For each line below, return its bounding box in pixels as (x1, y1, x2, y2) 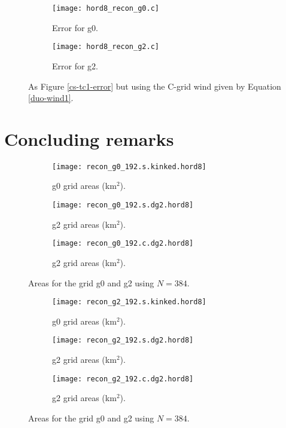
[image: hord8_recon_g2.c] (52, 42, 159, 51)
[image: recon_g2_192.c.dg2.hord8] (52, 374, 194, 383)
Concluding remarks (4, 126, 174, 151)
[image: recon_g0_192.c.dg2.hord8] (52, 239, 194, 248)
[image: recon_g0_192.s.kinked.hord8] (52, 162, 206, 171)
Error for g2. (52, 59, 98, 72)
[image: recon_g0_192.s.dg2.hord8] (52, 201, 194, 210)
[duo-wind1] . (28, 91, 74, 104)
